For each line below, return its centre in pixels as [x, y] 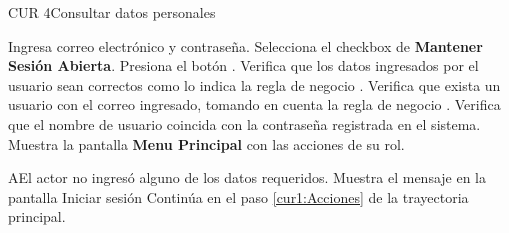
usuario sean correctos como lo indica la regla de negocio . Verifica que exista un [254, 84]
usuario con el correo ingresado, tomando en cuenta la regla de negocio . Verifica [254, 104]
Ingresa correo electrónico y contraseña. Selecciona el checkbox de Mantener [245, 45]
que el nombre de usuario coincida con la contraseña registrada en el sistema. [244, 123]
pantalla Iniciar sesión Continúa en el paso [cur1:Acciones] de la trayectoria [238, 196]
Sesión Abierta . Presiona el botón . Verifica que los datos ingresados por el [243, 65]
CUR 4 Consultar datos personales [112, 12]
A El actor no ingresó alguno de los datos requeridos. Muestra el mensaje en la [247, 177]
